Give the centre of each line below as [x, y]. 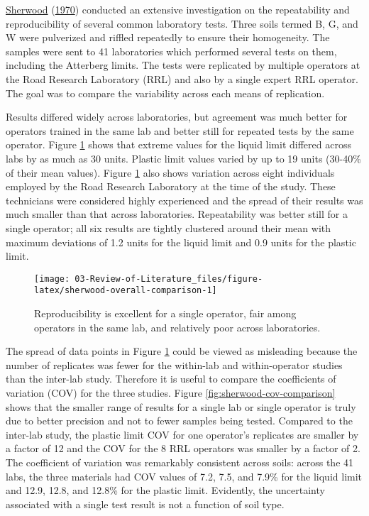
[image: [52, 279]
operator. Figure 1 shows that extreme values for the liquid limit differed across [178, 144]
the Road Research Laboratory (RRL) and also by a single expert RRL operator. [182, 78]
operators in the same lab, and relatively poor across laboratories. [177, 327]
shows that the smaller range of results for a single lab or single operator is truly [181, 406]
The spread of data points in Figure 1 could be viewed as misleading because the [182, 351]
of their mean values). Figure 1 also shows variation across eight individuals [170, 172]
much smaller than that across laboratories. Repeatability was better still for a [177, 214]
